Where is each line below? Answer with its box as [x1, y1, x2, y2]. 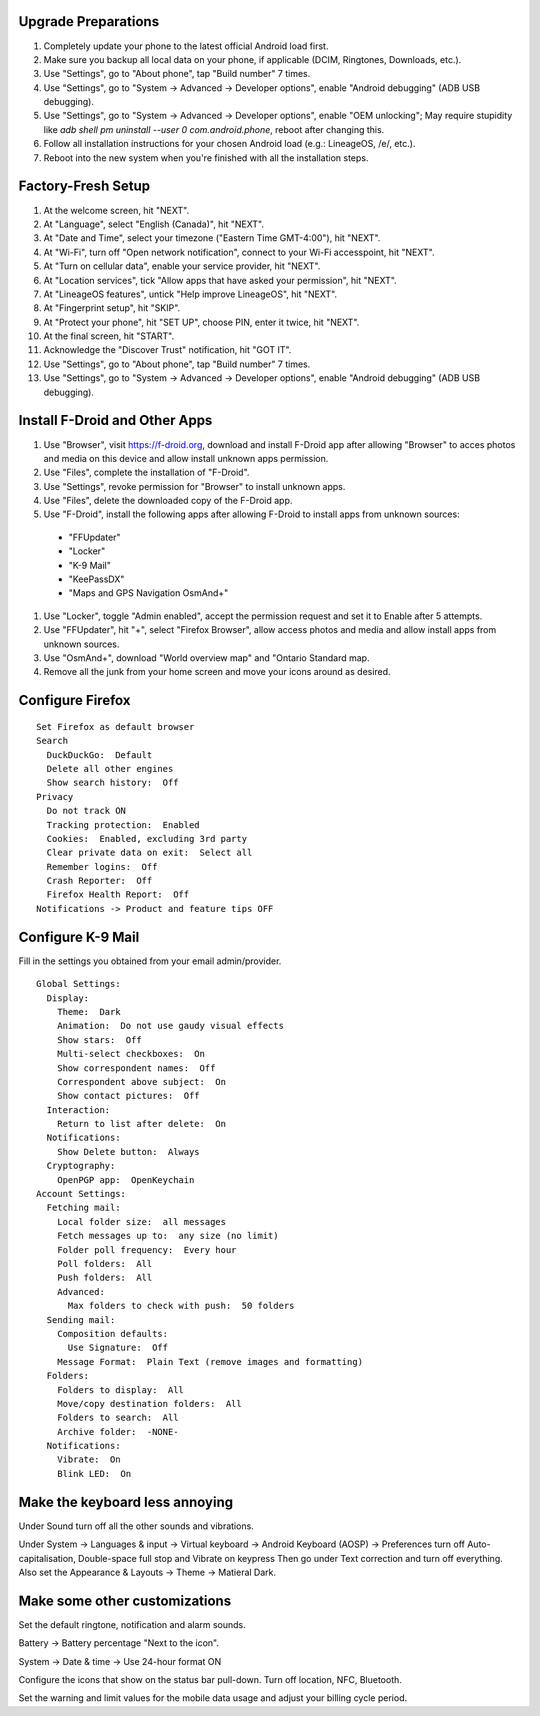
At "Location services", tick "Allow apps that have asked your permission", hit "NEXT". [43, 274, 397, 286]
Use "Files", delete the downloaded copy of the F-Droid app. [43, 495, 293, 507]
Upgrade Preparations [18, 13, 160, 30]
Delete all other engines [46, 763, 174, 774]
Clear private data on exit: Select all [46, 847, 253, 859]
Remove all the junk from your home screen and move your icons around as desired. [43, 666, 391, 678]
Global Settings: [36, 978, 121, 990]
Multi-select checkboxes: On [56, 1048, 205, 1060]
